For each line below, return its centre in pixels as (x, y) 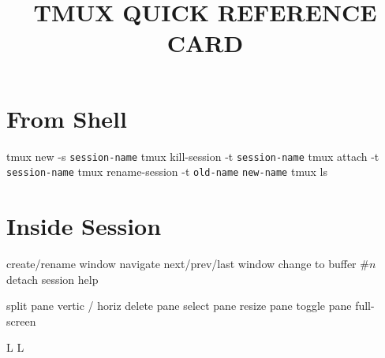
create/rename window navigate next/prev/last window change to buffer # (188, 263)
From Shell (67, 118)
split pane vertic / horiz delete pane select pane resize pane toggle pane (179, 306)
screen (21, 321)
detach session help (52, 279)
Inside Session (84, 226)
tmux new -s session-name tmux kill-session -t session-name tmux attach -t (193, 156)
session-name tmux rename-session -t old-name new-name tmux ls (167, 172)
